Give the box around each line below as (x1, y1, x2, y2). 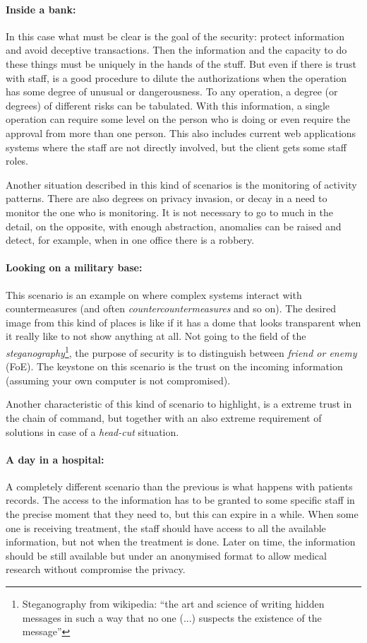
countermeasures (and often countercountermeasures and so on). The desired (6, 301, 336, 316)
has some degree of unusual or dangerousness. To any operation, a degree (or (6, 84, 338, 99)
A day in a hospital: (6, 452, 104, 466)
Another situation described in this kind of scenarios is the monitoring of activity (6, 177, 357, 191)
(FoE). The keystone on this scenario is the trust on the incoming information (6, 359, 343, 374)
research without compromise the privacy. (6, 562, 186, 577)
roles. (6, 153, 29, 168)
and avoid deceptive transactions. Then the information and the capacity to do (6, 42, 347, 57)
